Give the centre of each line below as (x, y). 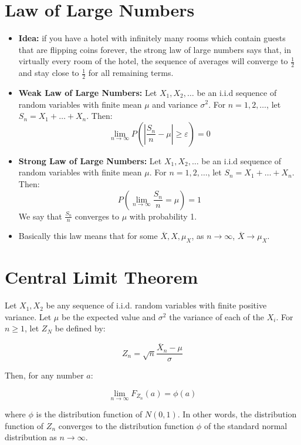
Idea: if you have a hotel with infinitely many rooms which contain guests (152, 38)
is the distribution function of (89, 414)
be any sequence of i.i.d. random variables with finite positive (156, 305)
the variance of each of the (217, 316)
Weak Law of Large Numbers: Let (88, 92)
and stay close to (49, 73)
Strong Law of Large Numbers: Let (90, 160)
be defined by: (80, 328)
